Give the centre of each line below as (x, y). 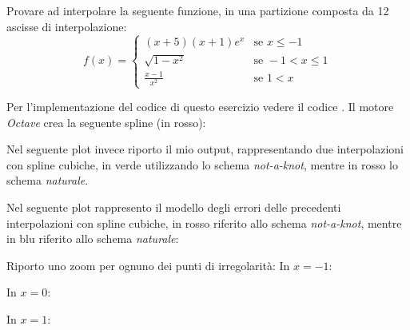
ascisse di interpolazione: (67, 26)
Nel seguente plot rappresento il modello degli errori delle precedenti (174, 207)
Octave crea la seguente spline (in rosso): (106, 122)
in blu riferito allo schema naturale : (93, 239)
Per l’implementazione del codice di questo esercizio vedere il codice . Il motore (200, 106)
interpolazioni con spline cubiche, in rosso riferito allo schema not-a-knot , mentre (204, 223)
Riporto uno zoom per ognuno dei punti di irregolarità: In (148, 265)
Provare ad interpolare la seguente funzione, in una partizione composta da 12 (198, 10)
